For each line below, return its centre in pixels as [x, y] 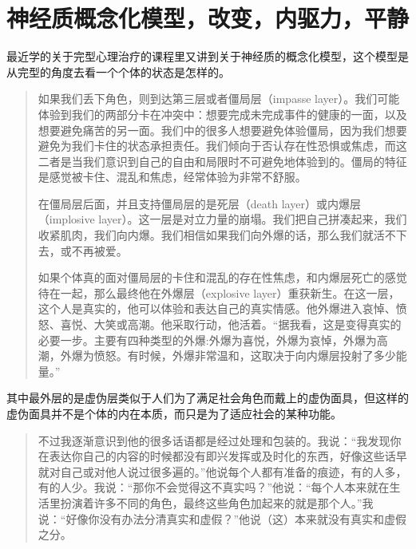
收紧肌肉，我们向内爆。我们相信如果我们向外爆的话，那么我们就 [206, 235]
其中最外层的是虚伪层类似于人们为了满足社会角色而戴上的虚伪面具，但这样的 [208, 398]
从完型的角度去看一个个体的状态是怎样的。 [118, 71]
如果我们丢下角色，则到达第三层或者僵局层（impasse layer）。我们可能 [219, 99]
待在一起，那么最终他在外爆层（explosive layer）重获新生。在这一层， [219, 292]
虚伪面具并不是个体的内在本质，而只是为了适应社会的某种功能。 [174, 413]
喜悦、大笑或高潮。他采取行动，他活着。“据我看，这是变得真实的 [231, 324]
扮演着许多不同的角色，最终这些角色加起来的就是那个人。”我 [217, 502]
